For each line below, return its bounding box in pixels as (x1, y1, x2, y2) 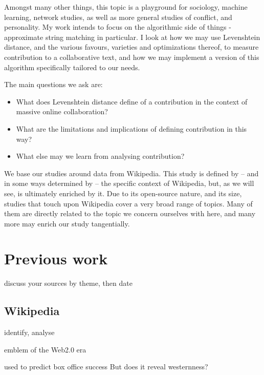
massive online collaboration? (16, 106, 108, 117)
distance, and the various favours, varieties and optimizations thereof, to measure (4, 41, 259, 52)
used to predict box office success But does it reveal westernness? (4, 361, 208, 372)
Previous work (4, 248, 108, 269)
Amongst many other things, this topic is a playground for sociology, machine (4, 2, 248, 12)
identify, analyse (4, 327, 55, 338)
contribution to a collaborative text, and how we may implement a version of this (4, 51, 259, 62)
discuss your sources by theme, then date (4, 278, 133, 288)
